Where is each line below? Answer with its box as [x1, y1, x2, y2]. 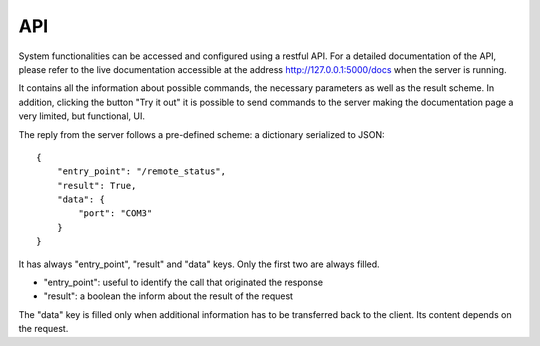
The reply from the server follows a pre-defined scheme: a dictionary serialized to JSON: [18, 128, 385, 140]
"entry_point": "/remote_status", [56, 166, 227, 177]
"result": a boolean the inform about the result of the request [43, 290, 294, 302]
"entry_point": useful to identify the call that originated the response [43, 276, 324, 289]
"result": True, [56, 180, 137, 191]
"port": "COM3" [78, 208, 153, 219]
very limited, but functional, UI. [18, 110, 145, 122]
